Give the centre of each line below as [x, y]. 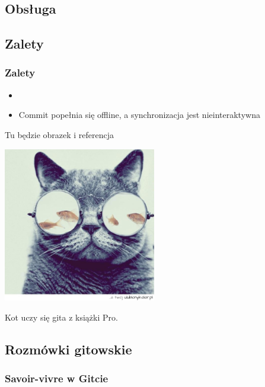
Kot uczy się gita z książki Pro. [61, 317]
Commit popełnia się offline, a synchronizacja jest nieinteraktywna [139, 115]
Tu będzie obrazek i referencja [60, 134]
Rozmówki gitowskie [68, 349]
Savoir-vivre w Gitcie [57, 378]
